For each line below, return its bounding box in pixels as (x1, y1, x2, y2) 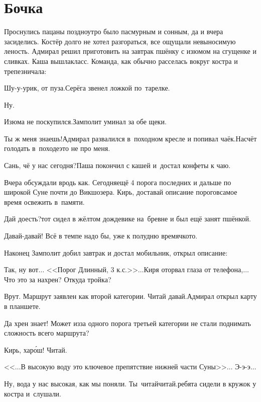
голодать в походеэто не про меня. (4, 143, 110, 153)
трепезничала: (4, 65, 47, 76)
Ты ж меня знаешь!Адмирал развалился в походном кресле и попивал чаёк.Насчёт (4, 133, 257, 143)
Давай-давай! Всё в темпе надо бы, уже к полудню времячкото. (4, 230, 198, 241)
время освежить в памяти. (4, 196, 85, 207)
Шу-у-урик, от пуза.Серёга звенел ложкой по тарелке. (4, 83, 170, 93)
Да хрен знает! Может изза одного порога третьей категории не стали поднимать (4, 317, 251, 328)
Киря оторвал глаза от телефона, (144, 264, 243, 275)
